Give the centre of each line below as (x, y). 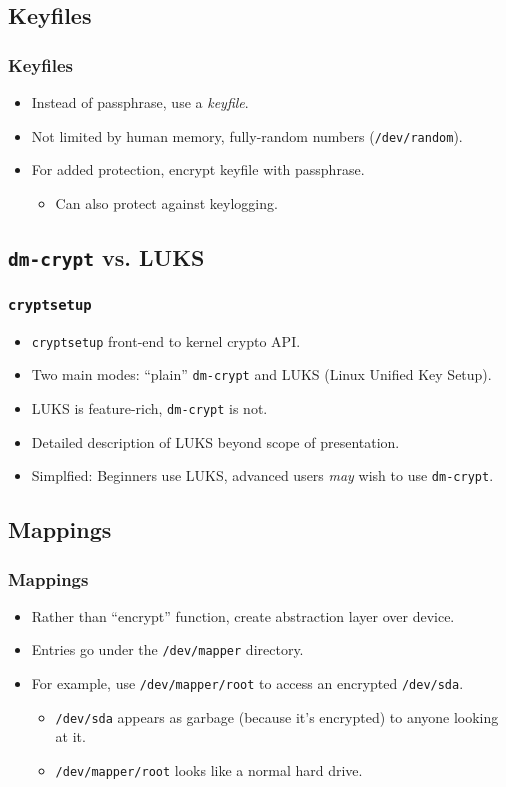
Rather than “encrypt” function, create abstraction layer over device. (243, 615)
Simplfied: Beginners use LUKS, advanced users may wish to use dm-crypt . (262, 475)
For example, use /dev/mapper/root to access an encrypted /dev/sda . (247, 683)
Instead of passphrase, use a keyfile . (140, 102)
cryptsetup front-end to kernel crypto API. (166, 340)
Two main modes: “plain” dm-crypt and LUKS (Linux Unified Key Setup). (261, 374)
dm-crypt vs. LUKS (106, 256)
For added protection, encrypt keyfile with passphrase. (198, 169)
